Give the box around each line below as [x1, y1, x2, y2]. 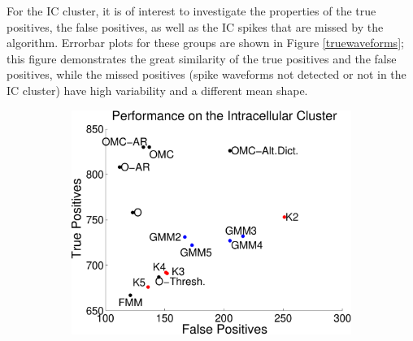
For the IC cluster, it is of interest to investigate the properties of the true [7, 2, 376, 19]
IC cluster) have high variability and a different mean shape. [7, 81, 308, 98]
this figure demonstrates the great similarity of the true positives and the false [7, 50, 397, 67]
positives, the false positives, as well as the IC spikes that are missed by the [7, 18, 384, 35]
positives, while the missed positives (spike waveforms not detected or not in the [7, 66, 406, 83]
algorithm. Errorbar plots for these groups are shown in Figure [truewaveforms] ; [7, 34, 404, 51]
